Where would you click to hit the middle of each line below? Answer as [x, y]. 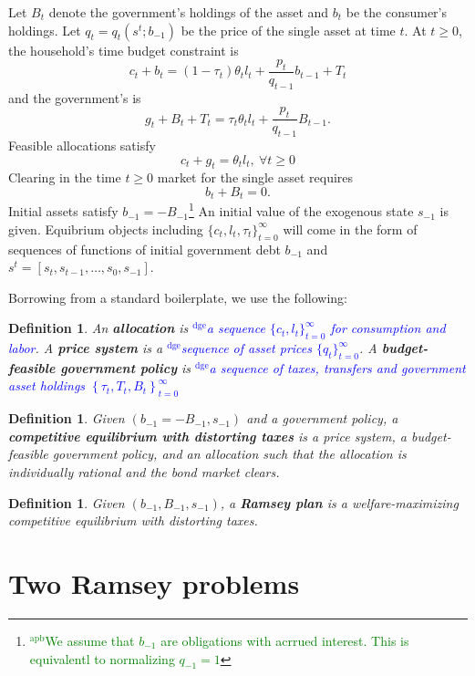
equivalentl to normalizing [102, 658]
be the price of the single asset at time [288, 30]
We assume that [90, 640]
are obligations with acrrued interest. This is [285, 640]
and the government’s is [75, 97]
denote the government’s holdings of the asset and [189, 12]
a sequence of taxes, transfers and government [337, 367]
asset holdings [47, 385]
